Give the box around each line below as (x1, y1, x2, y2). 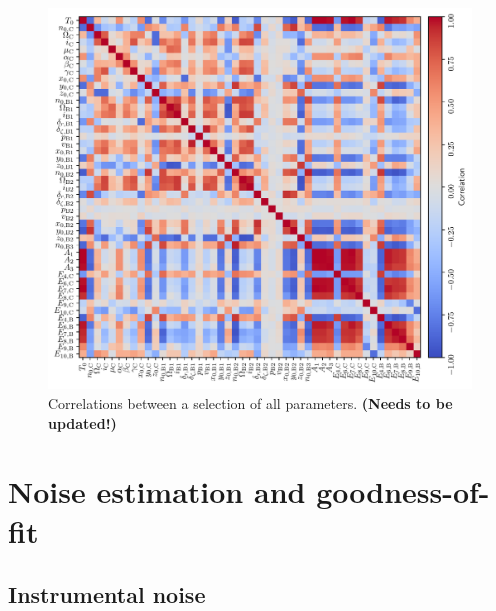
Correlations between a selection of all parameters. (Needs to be (48, 392, 453, 413)
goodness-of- (316, 471, 490, 512)
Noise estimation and (8, 471, 306, 512)
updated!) (48, 412, 117, 433)
